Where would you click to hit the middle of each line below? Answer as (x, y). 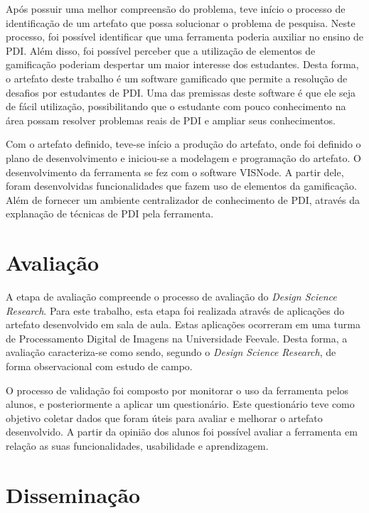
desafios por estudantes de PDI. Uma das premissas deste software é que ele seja (181, 92)
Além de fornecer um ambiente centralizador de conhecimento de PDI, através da (183, 199)
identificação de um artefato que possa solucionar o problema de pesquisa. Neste (181, 22)
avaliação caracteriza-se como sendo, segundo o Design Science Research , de (171, 352)
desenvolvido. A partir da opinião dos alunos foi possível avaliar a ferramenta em (182, 432)
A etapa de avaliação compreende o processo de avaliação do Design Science (171, 297)
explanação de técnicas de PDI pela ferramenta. (110, 214)
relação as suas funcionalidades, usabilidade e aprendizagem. (137, 445)
